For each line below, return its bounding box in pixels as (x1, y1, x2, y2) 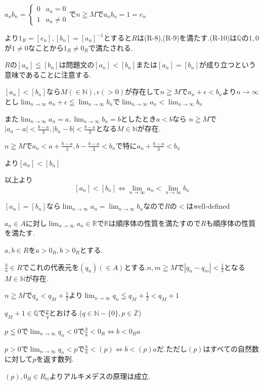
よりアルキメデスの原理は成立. (49, 371, 151, 381)
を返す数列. (36, 354, 74, 364)
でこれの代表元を (22, 261, 79, 272)
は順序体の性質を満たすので (108, 217, 201, 228)
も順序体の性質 (206, 217, 256, 228)
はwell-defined (186, 201, 230, 211)
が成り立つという (199, 59, 256, 70)
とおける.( (49, 307, 82, 318)
